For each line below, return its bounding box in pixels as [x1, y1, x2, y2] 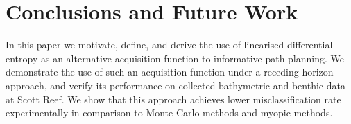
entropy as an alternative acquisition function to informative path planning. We [6, 51, 345, 65]
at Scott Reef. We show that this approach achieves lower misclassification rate [6, 91, 341, 106]
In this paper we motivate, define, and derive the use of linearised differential [6, 37, 333, 52]
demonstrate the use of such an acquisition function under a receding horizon [6, 64, 334, 79]
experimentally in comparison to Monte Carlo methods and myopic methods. [6, 105, 333, 120]
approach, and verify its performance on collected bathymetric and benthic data [6, 78, 345, 92]
